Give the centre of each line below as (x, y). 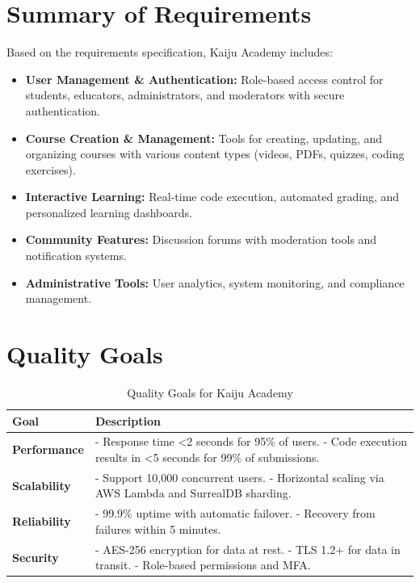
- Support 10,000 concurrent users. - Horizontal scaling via (239, 477)
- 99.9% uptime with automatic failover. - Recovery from (235, 513)
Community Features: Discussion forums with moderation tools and (201, 239)
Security (36, 557)
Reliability (42, 521)
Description (128, 420)
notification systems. (76, 256)
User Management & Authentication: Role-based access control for (204, 79)
